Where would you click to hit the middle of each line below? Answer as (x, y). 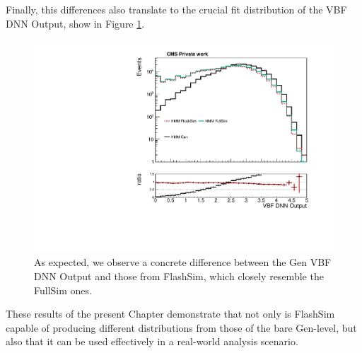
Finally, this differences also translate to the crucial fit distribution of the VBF (176, 9)
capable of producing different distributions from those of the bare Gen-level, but (181, 327)
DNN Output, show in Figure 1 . (75, 23)
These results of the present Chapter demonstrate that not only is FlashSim (170, 314)
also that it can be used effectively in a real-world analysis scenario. (152, 341)
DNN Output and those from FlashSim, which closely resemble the (179, 276)
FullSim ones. (63, 290)
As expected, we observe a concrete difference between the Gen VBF (183, 262)
